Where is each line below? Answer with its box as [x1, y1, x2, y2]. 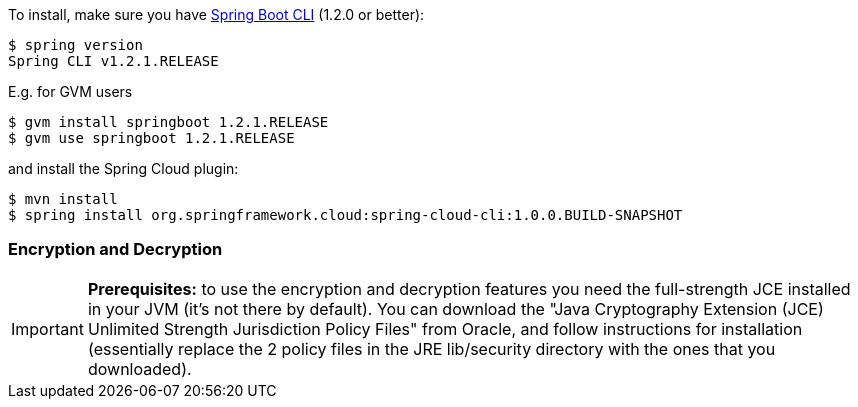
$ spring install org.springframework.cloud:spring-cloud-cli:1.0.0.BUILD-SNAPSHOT [8, 207, 683, 223]
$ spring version [8, 37, 143, 53]
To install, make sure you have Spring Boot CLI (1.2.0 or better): [8, 6, 425, 23]
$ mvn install [8, 191, 118, 207]
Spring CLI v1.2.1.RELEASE [8, 53, 219, 69]
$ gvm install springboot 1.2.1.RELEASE [8, 114, 329, 130]
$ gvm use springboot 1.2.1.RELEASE [8, 130, 295, 146]
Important [11, 318, 84, 339]
